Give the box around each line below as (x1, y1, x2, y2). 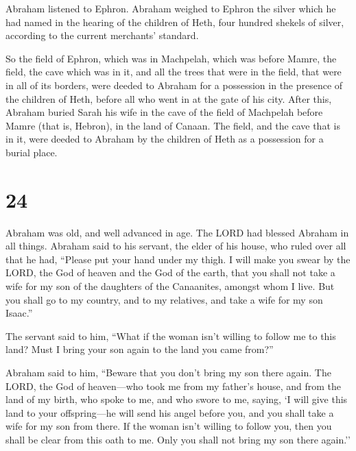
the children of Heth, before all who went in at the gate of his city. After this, (5, 91, 332, 106)
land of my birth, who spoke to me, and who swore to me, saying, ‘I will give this (5, 392, 348, 406)
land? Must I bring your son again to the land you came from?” (5, 342, 274, 356)
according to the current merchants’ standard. (5, 28, 199, 42)
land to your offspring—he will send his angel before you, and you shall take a (5, 405, 334, 419)
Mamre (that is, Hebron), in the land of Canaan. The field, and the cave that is (5, 118, 340, 132)
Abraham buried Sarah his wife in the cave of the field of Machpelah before (5, 105, 323, 119)
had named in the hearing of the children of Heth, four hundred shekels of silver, (5, 14, 344, 29)
